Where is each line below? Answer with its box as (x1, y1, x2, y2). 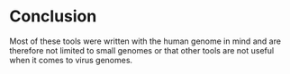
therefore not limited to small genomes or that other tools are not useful (9, 45, 275, 55)
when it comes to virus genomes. (9, 54, 133, 65)
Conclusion (9, 6, 97, 27)
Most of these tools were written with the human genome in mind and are (9, 36, 282, 46)
